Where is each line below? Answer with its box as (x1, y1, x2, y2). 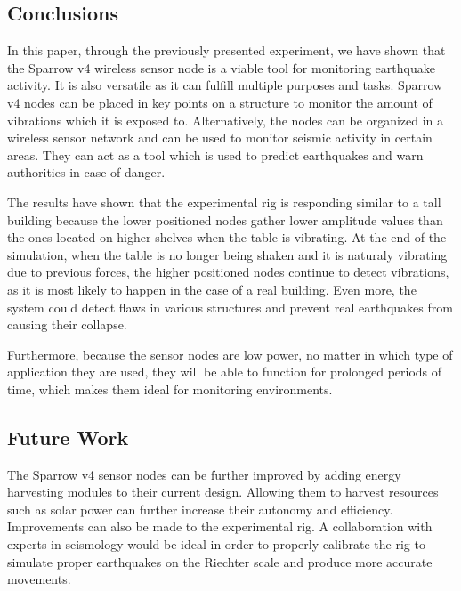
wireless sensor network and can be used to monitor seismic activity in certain (7, 128, 433, 147)
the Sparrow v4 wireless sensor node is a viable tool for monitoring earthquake (7, 58, 435, 77)
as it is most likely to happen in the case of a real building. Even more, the (7, 279, 417, 298)
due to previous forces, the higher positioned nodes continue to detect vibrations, (7, 263, 449, 281)
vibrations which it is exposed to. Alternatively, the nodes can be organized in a (7, 110, 444, 129)
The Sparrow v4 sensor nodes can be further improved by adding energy (7, 465, 401, 483)
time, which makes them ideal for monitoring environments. (7, 379, 333, 398)
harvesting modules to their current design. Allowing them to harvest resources (7, 482, 439, 501)
